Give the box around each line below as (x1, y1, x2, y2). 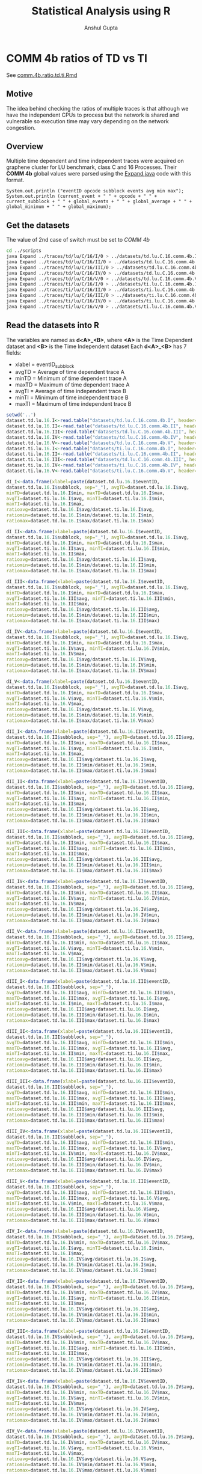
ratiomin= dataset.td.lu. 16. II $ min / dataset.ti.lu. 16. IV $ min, (6, 912, 161, 918)
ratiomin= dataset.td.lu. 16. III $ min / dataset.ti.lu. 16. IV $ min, (6, 1162, 163, 1168)
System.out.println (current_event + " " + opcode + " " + (6, 194, 158, 200)
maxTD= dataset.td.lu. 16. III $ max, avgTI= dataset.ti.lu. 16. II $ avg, (6, 1045, 173, 1051)
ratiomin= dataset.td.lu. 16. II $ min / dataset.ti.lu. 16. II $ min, (6, 812, 161, 818)
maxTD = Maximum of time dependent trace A (14, 381, 130, 388)
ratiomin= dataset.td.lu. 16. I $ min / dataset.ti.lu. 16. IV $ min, (6, 662, 158, 668)
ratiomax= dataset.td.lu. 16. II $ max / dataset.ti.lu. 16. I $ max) (6, 768, 158, 774)
